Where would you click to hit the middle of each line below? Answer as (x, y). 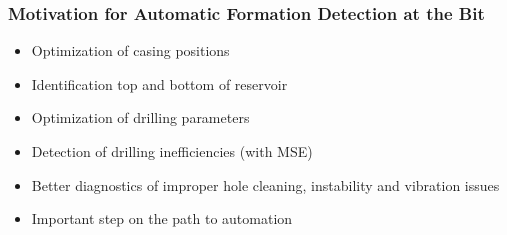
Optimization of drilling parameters (140, 117)
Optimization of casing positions (130, 50)
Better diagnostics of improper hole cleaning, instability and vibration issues (265, 184)
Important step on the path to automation (162, 218)
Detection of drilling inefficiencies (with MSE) (172, 151)
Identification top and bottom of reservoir (159, 83)
